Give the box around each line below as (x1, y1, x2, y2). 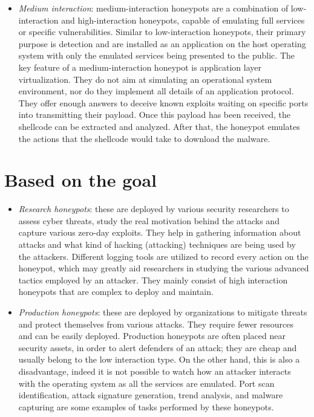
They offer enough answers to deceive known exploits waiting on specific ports (18, 96, 309, 109)
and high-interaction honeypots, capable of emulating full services (61, 13, 305, 26)
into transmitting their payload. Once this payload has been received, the (18, 108, 290, 121)
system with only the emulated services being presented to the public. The (18, 49, 295, 62)
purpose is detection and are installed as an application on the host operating (18, 37, 306, 50)
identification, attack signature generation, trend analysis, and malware (18, 389, 283, 401)
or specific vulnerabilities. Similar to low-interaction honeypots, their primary (18, 25, 306, 38)
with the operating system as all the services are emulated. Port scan (18, 377, 275, 389)
